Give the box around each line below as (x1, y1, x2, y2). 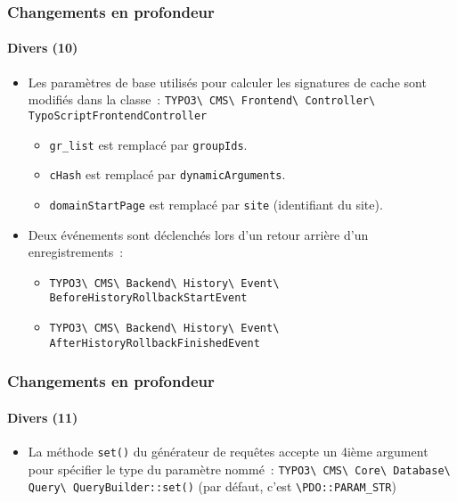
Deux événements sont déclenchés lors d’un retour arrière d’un (28, 225, 369, 243)
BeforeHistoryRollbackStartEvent (49, 292, 248, 305)
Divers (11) (7, 407, 78, 426)
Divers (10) (7, 38, 78, 57)
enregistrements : (28, 243, 124, 261)
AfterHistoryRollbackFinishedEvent (49, 336, 260, 350)
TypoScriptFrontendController (28, 109, 208, 122)
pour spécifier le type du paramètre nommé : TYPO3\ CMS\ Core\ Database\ (28, 459, 451, 478)
